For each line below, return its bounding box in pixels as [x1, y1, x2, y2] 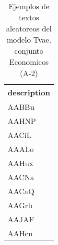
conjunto [14, 45, 44, 56]
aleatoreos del [6, 23, 52, 34]
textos [19, 12, 39, 23]
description [8, 87, 50, 98]
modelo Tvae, [6, 34, 51, 45]
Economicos [9, 56, 49, 67]
